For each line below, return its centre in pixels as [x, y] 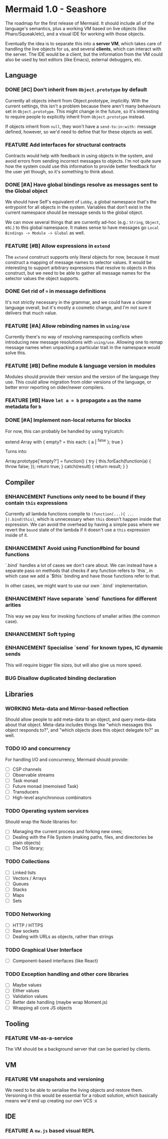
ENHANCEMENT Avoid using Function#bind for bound [72, 548]
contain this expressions [36, 503]
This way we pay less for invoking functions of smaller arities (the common [83, 616]
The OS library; [28, 848]
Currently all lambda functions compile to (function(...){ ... [70, 514]
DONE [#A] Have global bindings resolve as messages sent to [81, 184]
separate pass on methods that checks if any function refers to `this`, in [79, 571]
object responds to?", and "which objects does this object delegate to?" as [82, 730]
